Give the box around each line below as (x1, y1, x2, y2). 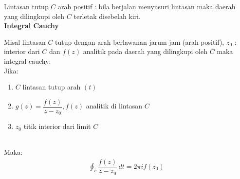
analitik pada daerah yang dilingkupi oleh (83, 46, 207, 56)
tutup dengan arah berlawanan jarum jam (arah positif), (55, 36, 224, 47)
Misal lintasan (4, 36, 46, 47)
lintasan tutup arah (22, 82, 81, 92)
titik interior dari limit (23, 121, 91, 131)
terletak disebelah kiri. (74, 11, 141, 21)
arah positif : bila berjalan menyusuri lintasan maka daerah (58, 1, 236, 11)
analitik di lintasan (86, 101, 142, 111)
